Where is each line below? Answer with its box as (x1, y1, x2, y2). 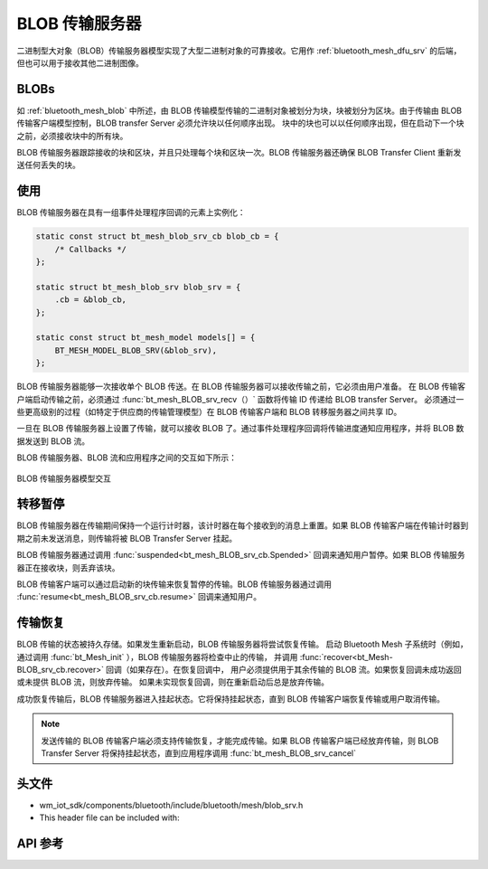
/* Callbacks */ (54, 244, 127, 254)
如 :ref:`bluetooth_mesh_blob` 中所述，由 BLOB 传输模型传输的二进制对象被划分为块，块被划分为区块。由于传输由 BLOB (16, 105, 463, 116)
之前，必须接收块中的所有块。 (16, 130, 128, 141)
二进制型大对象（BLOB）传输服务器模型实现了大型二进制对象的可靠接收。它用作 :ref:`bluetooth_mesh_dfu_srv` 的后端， (16, 45, 462, 56)
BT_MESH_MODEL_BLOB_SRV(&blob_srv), (54, 345, 217, 355)
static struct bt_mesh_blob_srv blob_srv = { (35, 281, 241, 292)
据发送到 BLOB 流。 (16, 435, 90, 447)
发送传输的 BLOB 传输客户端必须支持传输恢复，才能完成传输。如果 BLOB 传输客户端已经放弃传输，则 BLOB (41, 735, 439, 746)
